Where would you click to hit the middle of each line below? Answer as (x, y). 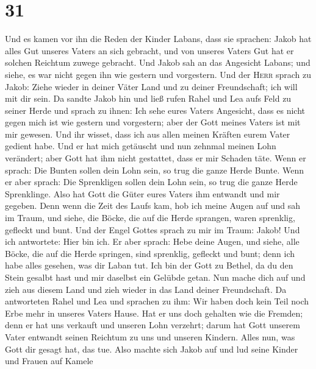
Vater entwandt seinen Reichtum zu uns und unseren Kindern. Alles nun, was (150, 336)
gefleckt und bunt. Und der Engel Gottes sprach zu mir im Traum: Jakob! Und (153, 229)
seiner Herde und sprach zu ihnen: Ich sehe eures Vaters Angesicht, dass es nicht (155, 110)
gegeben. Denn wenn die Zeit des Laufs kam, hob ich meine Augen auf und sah (153, 206)
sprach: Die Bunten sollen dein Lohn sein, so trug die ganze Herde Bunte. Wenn (155, 170)
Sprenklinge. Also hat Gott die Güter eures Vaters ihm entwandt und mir (142, 193)
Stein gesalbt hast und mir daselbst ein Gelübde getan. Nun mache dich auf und (155, 277)
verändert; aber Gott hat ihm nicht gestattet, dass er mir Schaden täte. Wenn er (156, 158)
